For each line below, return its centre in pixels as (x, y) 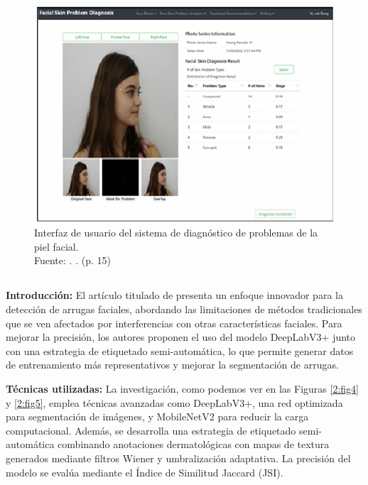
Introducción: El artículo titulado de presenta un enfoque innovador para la (174, 295)
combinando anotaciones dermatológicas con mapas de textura (194, 444)
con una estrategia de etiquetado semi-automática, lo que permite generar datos (180, 350)
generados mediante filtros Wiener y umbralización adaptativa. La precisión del (178, 458)
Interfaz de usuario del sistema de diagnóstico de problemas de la (176, 233)
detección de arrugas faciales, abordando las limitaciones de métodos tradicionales (184, 309)
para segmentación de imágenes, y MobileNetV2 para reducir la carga (157, 416)
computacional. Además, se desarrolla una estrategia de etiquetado (151, 430)
